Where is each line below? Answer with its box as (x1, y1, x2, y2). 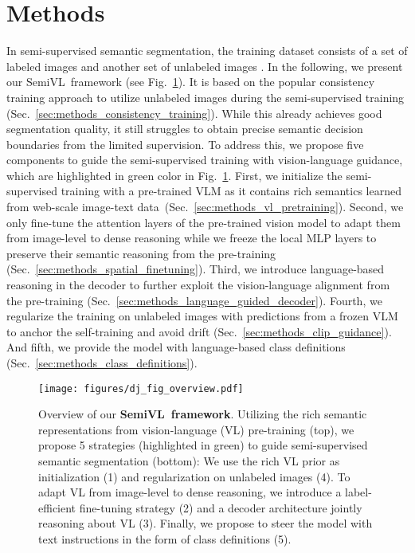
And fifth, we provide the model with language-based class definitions (6, 339, 346, 355)
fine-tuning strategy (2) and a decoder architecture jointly (79, 499, 362, 516)
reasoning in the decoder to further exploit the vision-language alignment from (6, 276, 390, 293)
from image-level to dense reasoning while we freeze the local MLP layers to (6, 229, 377, 246)
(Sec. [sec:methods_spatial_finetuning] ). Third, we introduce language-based (6, 261, 385, 277)
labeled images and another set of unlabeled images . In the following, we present (6, 57, 403, 74)
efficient (38, 499, 76, 516)
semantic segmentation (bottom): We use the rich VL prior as (38, 453, 340, 469)
